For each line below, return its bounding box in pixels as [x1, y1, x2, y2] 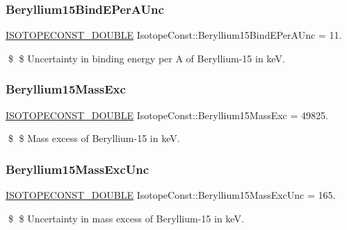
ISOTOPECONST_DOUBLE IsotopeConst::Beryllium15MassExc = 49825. [6, 107, 328, 122]
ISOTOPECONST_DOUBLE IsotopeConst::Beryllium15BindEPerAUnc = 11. [6, 28, 342, 42]
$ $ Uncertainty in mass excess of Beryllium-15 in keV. [8, 211, 244, 225]
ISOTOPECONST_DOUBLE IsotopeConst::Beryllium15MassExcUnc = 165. [6, 188, 336, 202]
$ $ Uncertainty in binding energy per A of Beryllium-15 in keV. [8, 51, 285, 65]
